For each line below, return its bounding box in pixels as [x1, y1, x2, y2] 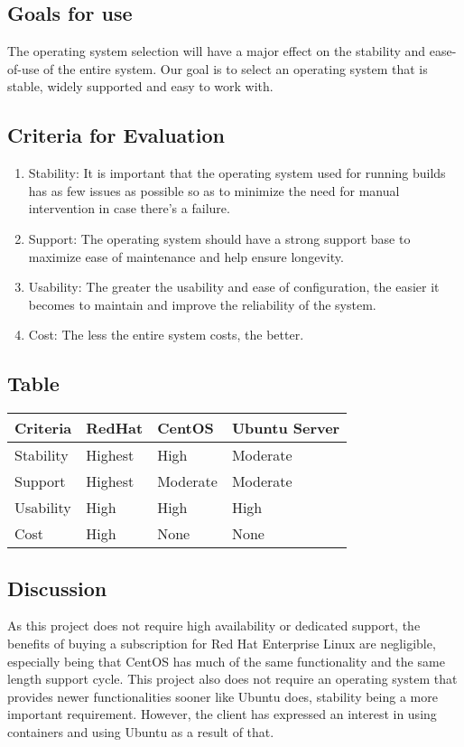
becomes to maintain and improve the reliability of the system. [28, 294, 376, 313]
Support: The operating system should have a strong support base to [28, 229, 411, 247]
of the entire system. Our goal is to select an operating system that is [43, 59, 428, 78]
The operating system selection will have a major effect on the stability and [7, 42, 426, 61]
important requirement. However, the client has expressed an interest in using [7, 705, 437, 724]
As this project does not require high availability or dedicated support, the [7, 616, 421, 635]
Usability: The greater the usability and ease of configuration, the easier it [28, 277, 440, 296]
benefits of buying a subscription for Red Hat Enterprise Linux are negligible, [7, 633, 436, 652]
